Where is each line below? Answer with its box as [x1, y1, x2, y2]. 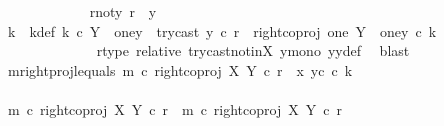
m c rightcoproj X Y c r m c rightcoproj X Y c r [7, 98, 342, 119]
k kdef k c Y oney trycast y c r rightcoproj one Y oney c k [7, 20, 437, 41]
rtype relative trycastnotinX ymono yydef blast [96, 40, 410, 61]
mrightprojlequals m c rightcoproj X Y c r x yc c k [7, 59, 353, 80]
